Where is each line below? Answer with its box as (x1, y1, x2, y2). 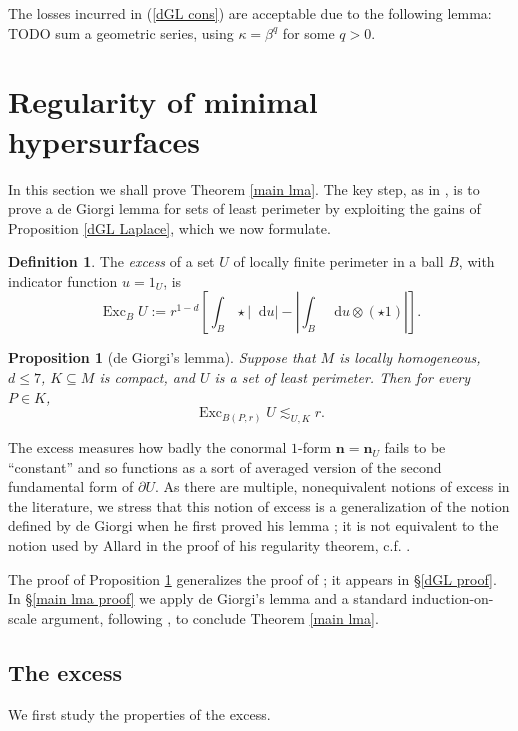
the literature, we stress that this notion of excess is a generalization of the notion (8, 495, 510, 516)
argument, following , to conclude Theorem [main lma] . (41, 607, 379, 628)
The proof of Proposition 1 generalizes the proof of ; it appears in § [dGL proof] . (8, 568, 497, 589)
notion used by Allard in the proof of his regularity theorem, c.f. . (8, 535, 411, 556)
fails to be (384, 437, 446, 458)
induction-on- (411, 588, 494, 609)
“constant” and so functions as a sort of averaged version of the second (8, 456, 442, 477)
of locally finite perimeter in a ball (233, 251, 444, 272)
